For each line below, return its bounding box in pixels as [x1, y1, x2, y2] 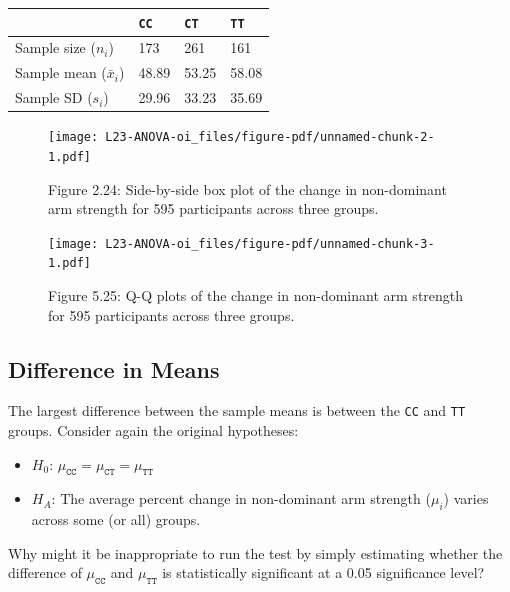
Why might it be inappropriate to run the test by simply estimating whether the [8, 542, 503, 563]
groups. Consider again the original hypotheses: [8, 420, 299, 441]
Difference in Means [8, 353, 220, 384]
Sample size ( [15, 37, 96, 58]
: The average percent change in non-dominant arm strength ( [51, 488, 431, 509]
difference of [8, 562, 82, 583]
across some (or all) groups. [31, 509, 201, 530]
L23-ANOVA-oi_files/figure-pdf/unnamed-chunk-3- [105, 236, 435, 251]
